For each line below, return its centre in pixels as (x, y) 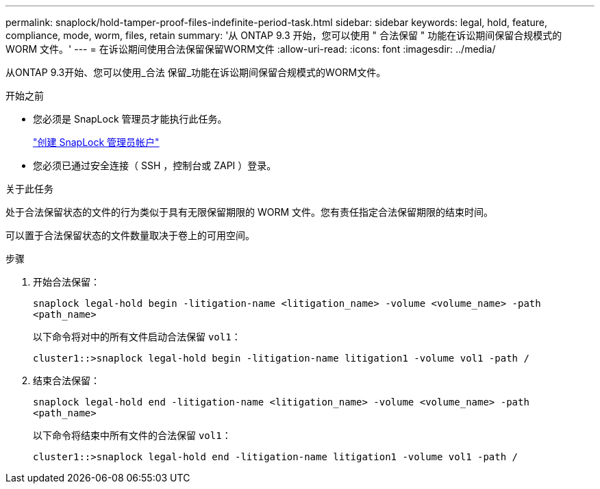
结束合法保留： (66, 380)
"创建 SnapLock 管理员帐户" (96, 142)
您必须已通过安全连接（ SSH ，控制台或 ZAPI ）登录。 (155, 165)
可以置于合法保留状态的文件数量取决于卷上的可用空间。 (130, 235)
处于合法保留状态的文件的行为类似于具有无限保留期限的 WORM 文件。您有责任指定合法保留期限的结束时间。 (250, 212)
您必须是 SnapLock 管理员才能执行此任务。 (130, 119)
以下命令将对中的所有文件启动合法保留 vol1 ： (137, 337)
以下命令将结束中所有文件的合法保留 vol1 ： (132, 435)
